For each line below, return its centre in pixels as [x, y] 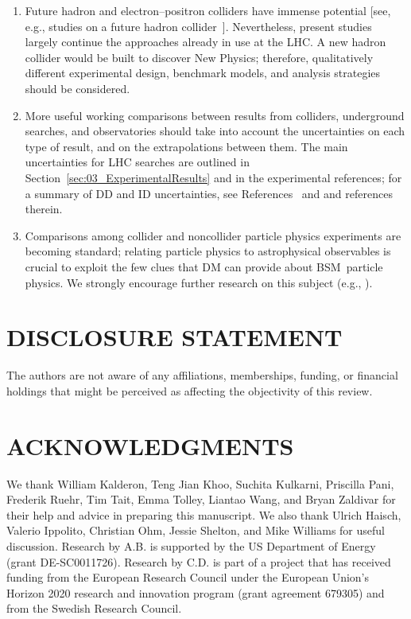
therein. [44, 209]
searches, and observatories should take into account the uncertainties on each [215, 131]
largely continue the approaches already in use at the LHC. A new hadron [205, 42]
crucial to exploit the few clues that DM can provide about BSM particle [204, 266]
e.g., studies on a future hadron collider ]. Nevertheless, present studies [198, 26]
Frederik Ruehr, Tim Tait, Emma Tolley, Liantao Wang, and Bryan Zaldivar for [201, 499]
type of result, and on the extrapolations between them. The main [186, 146]
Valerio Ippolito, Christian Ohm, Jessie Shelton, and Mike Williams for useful [196, 530]
